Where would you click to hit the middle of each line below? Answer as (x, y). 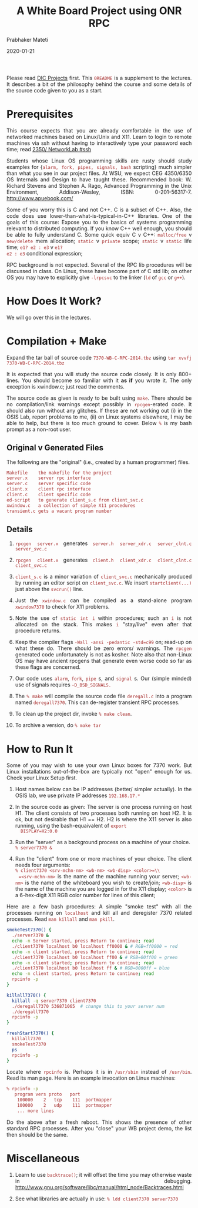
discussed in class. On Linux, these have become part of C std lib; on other (99, 271)
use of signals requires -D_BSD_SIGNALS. (63, 685)
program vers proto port (47, 1094)
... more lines (35, 1111)
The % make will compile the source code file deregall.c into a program (103, 696)
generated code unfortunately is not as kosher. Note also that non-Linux (103, 655)
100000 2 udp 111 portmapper (64, 1106)
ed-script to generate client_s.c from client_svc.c (75, 500)
